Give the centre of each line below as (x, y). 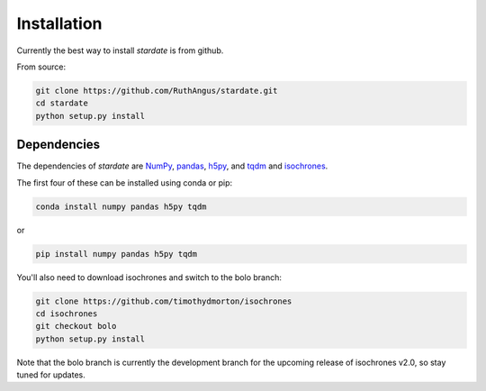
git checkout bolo (76, 326)
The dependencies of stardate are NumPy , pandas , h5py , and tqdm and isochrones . (172, 166)
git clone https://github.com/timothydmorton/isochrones (164, 301)
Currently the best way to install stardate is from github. (120, 50)
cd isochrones (67, 314)
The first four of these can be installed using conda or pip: (125, 182)
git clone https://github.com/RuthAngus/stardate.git (157, 91)
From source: (41, 67)
